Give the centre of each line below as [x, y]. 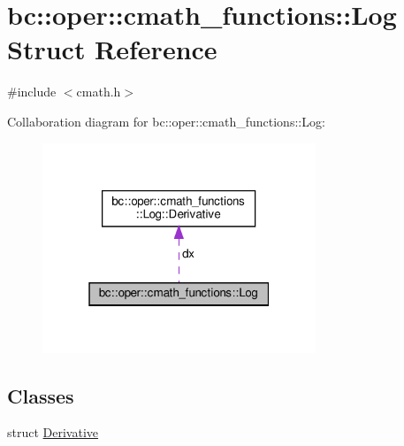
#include [32, 92]
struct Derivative [53, 432]
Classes [41, 395]
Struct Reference [112, 49]
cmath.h [99, 92]
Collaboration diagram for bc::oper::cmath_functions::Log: [166, 121]
